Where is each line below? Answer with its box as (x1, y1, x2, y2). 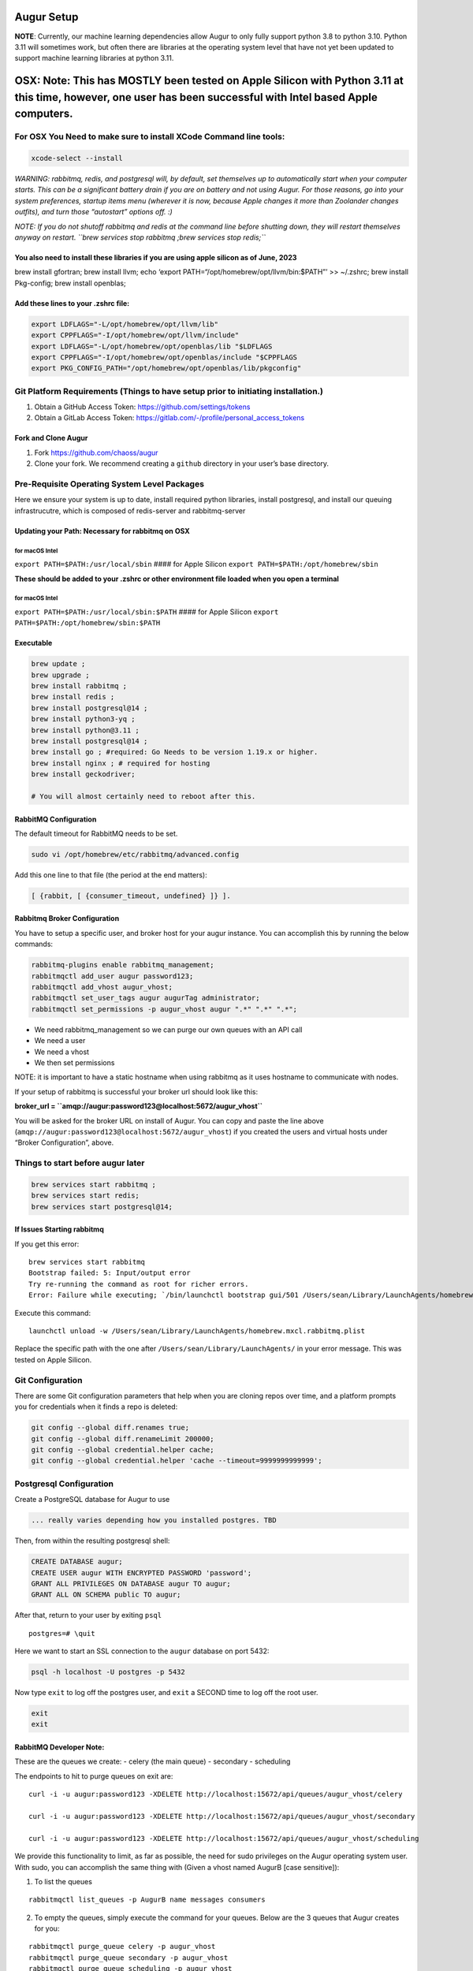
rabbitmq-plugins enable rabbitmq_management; (31, 960, 214, 970)
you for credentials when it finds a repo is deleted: (14, 1402, 178, 1411)
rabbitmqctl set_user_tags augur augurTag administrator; (31, 993, 260, 1003)
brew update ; (31, 659, 86, 669)
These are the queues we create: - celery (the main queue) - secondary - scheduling (14, 1757, 291, 1766)
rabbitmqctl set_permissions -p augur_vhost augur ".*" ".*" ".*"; (31, 1004, 298, 1013)
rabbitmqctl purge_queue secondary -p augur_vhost (28, 1953, 229, 1962)
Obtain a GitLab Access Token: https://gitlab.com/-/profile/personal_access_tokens (34, 413, 305, 423)
